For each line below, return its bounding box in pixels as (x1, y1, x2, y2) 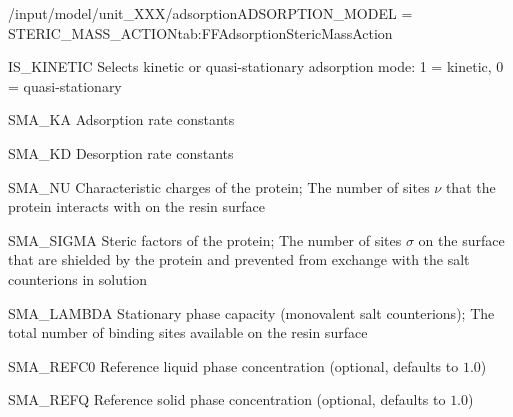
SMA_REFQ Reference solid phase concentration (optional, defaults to (8, 389, 446, 410)
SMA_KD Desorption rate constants (8, 142, 234, 163)
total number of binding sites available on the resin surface (8, 322, 368, 343)
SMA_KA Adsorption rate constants (8, 109, 235, 130)
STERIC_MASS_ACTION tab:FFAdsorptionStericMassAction (8, 22, 393, 43)
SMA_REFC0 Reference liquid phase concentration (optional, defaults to (8, 355, 459, 376)
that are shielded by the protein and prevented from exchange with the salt (8, 249, 470, 270)
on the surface (418, 229, 505, 250)
